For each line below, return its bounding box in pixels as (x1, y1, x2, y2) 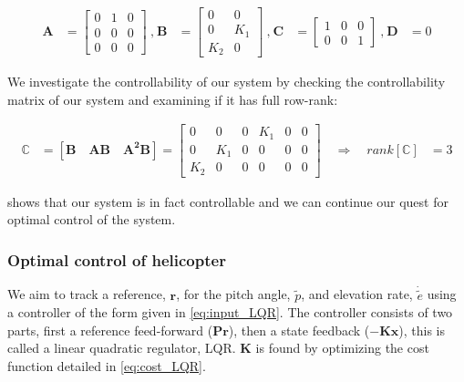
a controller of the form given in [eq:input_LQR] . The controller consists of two (7, 303, 453, 322)
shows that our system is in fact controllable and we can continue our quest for (7, 191, 449, 211)
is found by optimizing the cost (255, 338, 429, 357)
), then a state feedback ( (228, 320, 370, 339)
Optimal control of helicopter (7, 248, 226, 271)
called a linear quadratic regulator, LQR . (7, 338, 236, 357)
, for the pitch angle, (176, 284, 291, 304)
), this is (398, 320, 446, 339)
